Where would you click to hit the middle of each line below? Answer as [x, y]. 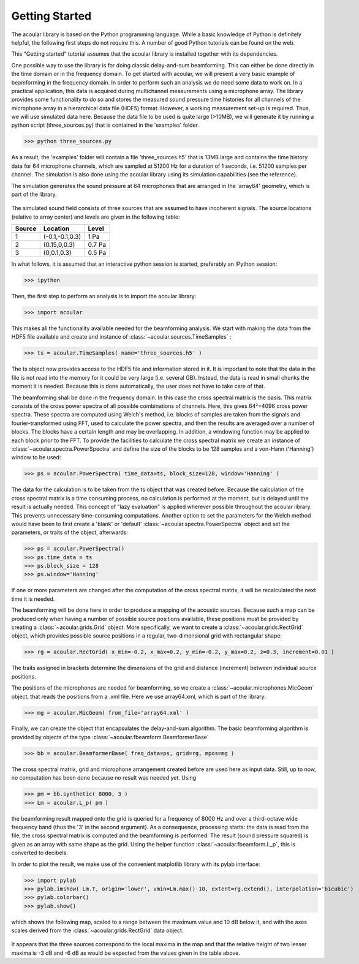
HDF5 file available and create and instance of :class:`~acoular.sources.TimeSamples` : [121, 337]
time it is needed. [33, 599]
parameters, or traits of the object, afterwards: [70, 532]
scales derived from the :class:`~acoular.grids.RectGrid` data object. [97, 930]
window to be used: [36, 458]
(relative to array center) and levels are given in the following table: [96, 217]
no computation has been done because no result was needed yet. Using [104, 778]
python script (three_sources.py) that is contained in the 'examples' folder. [105, 125]
